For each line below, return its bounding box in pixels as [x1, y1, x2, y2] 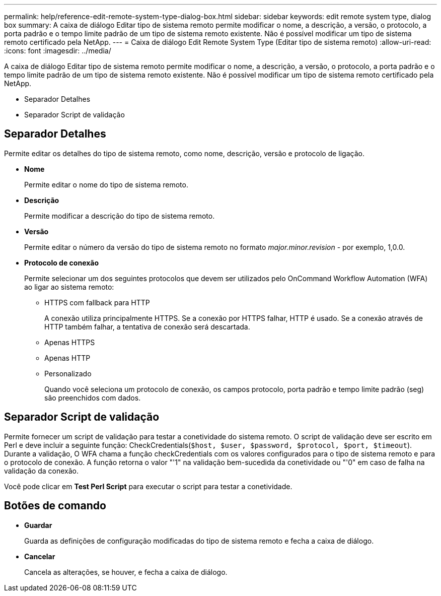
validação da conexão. [4, 466, 79, 475]
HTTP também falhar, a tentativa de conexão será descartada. [44, 322, 250, 331]
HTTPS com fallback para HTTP [44, 298, 150, 307]
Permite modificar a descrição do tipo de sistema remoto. [24, 211, 215, 220]
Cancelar [24, 552, 55, 561]
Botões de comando [4, 499, 106, 512]
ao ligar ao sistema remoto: [24, 282, 114, 291]
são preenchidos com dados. [44, 393, 141, 402]
